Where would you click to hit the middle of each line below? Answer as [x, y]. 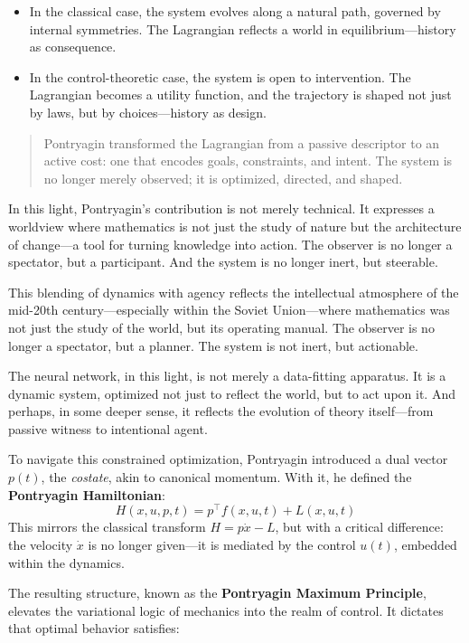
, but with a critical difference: [359, 527]
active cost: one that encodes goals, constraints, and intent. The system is [248, 161]
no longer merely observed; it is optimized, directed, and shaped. [223, 178]
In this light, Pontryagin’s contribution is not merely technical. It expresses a [221, 208]
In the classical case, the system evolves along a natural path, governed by [235, 11]
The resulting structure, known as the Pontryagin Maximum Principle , [217, 593]
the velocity [41, 544]
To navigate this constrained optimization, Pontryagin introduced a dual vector [228, 459]
